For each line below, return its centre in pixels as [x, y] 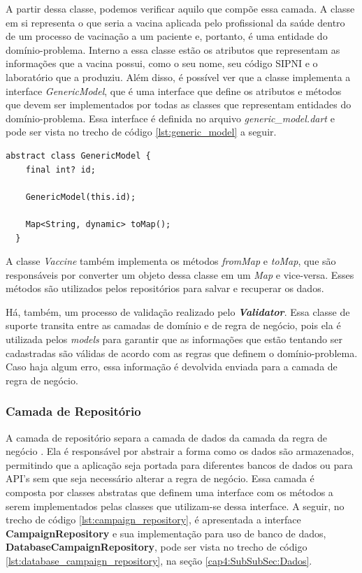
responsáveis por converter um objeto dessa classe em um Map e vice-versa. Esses [180, 274]
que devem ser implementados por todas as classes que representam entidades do [179, 104]
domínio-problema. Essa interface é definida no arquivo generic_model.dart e [170, 118]
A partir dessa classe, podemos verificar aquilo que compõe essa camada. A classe [180, 8]
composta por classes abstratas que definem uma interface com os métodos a [169, 492]
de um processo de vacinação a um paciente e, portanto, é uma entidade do [167, 36]
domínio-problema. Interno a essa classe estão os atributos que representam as [173, 49]
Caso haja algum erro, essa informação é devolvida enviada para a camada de [172, 367]
